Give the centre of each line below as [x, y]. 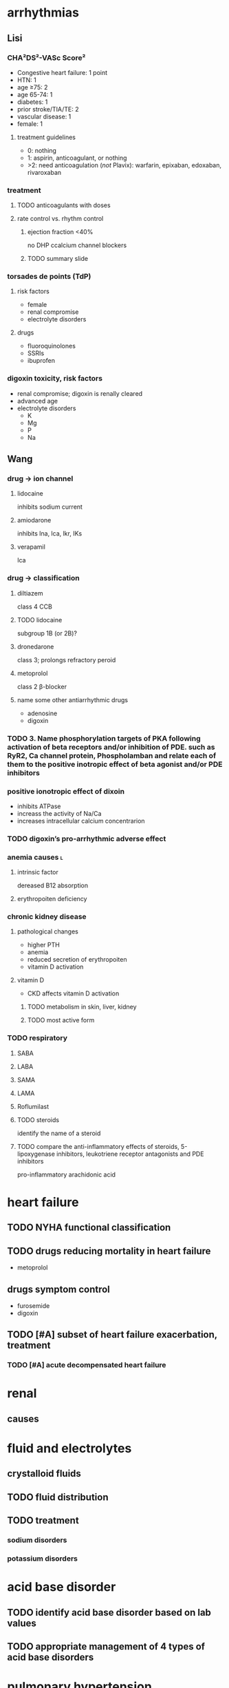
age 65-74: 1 [35, 94]
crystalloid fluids [44, 1474]
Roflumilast [33, 1106]
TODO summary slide [57, 259]
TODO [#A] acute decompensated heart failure [87, 1365]
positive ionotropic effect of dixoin [66, 791]
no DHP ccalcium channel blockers [77, 245]
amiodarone [34, 520]
